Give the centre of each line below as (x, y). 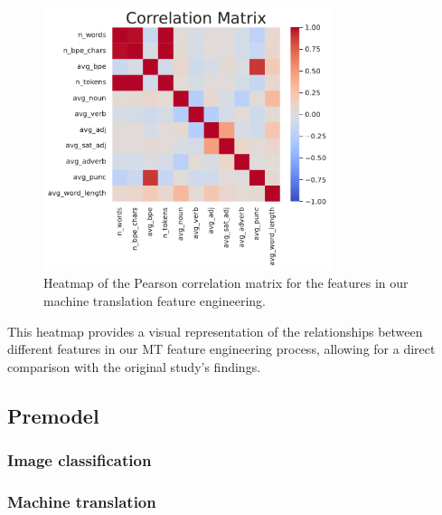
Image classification (80, 459)
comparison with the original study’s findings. (134, 366)
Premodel (53, 415)
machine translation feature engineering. (155, 300)
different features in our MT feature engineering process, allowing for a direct (221, 349)
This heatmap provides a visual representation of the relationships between (215, 331)
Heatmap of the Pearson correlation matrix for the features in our (226, 283)
